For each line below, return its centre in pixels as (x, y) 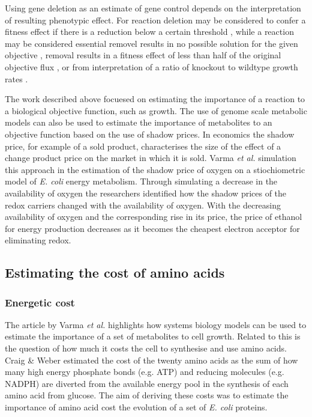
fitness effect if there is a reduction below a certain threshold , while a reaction (149, 32)
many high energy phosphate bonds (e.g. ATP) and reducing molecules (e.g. (145, 372)
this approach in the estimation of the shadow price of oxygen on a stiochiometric (155, 169)
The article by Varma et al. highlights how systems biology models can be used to (156, 324)
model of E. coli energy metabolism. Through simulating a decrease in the (141, 181)
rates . (16, 78)
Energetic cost (40, 302)
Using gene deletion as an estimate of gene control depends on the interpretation (153, 8)
